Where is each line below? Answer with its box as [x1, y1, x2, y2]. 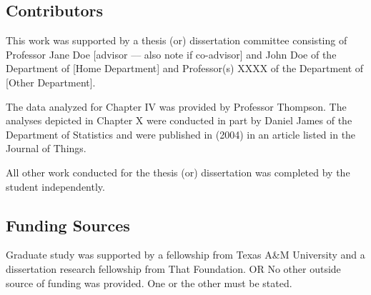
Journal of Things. [6, 141, 86, 156]
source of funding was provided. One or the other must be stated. [6, 275, 292, 290]
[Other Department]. [6, 74, 96, 89]
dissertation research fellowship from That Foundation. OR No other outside [6, 261, 341, 276]
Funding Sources [6, 214, 130, 236]
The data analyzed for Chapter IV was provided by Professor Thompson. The [6, 99, 347, 114]
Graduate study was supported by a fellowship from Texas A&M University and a [6, 247, 365, 262]
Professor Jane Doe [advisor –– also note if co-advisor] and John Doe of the [6, 46, 337, 61]
